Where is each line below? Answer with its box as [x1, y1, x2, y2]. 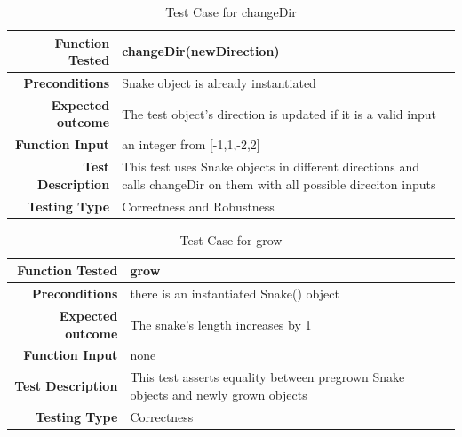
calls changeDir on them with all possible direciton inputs [122, 174, 436, 193]
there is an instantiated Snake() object [130, 284, 339, 303]
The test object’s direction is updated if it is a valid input [122, 104, 436, 123]
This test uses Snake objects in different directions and [122, 157, 420, 176]
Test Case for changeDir [165, 3, 297, 20]
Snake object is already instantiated [122, 74, 316, 92]
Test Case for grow [179, 230, 283, 249]
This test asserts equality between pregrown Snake [130, 368, 405, 386]
